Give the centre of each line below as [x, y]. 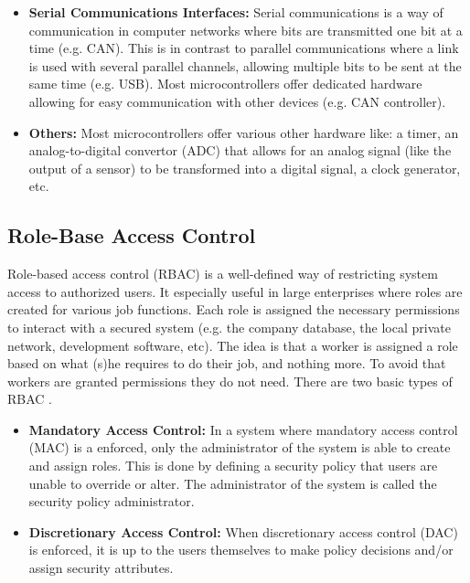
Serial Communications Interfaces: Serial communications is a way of [236, 12]
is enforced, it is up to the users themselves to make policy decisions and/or [241, 550]
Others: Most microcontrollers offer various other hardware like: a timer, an [244, 132]
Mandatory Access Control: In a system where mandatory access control [243, 429]
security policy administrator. [112, 501]
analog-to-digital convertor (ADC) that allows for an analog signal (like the [240, 150]
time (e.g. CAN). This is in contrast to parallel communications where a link [244, 48]
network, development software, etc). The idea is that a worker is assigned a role [233, 345]
